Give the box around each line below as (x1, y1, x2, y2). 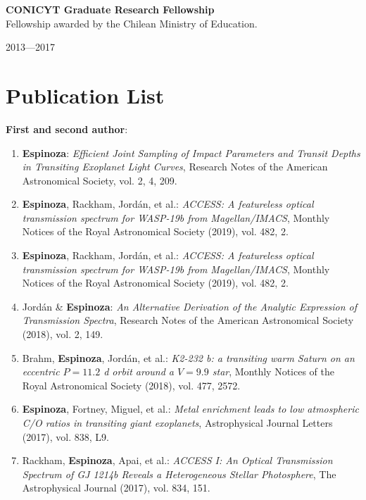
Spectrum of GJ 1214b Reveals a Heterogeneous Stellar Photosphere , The (22, 466, 336, 481)
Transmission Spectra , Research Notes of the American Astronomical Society (22, 313, 354, 327)
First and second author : (6, 121, 128, 136)
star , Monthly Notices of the (212, 364, 335, 379)
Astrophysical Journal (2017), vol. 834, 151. (22, 480, 210, 495)
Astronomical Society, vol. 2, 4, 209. (22, 173, 177, 187)
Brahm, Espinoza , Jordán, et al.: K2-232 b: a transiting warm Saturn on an (22, 350, 355, 365)
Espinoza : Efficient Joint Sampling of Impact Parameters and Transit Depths (22, 145, 360, 160)
